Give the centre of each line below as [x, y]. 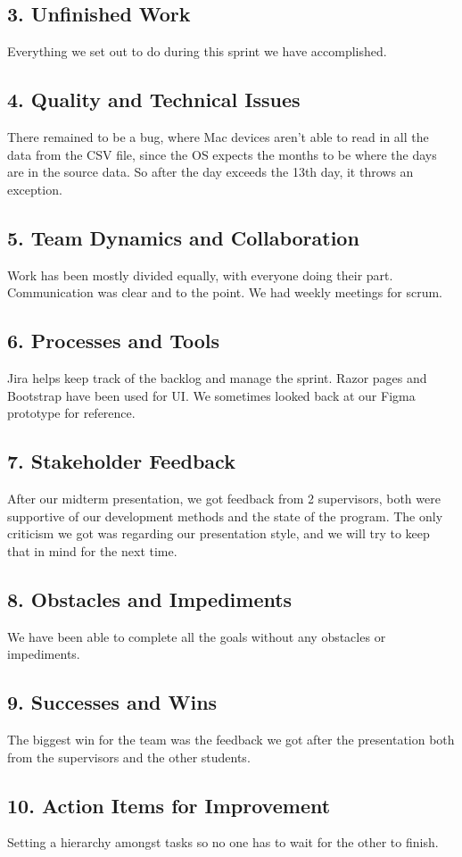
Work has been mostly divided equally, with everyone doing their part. [200, 275]
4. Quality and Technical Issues [154, 100]
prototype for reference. [71, 413]
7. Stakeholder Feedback [121, 461]
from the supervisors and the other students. [129, 757]
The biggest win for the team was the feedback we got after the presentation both [231, 739]
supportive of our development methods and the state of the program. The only [225, 516]
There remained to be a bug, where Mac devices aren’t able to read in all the [218, 137]
